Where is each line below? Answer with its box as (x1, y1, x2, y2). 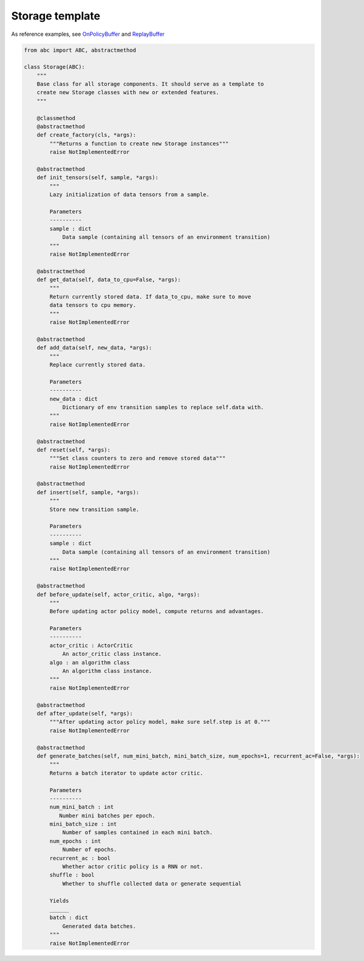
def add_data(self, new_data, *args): (36, 344, 152, 351)
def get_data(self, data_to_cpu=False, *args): (36, 277, 181, 283)
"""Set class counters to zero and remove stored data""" (49, 455, 226, 462)
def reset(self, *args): (36, 446, 111, 453)
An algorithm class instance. (62, 667, 152, 675)
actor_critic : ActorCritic (49, 642, 133, 649)
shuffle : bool (49, 872, 95, 878)
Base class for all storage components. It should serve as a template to (36, 81, 264, 88)
